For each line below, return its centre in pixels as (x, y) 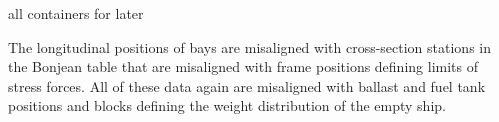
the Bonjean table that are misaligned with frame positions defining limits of (243, 66)
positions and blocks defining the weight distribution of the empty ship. (227, 105)
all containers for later (76, 13)
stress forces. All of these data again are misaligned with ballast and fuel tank (247, 85)
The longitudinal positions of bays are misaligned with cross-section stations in (249, 46)
